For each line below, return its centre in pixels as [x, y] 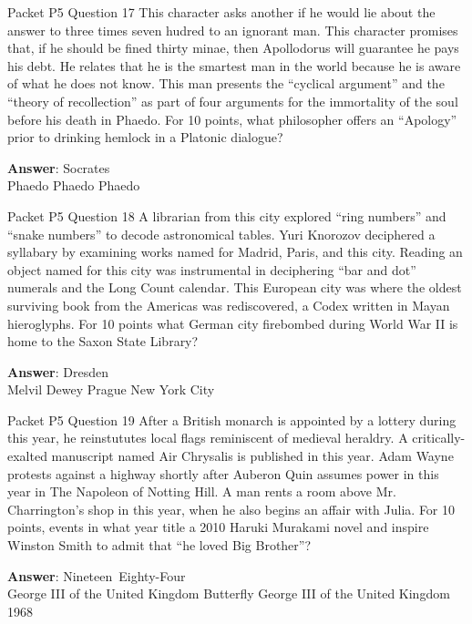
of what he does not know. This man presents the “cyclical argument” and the [226, 83]
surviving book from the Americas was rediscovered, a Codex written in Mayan [229, 305]
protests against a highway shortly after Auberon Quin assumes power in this [223, 473]
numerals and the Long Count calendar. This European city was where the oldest [235, 287]
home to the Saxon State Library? [103, 341]
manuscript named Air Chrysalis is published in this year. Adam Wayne [252, 456]
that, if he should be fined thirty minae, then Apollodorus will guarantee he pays [233, 48]
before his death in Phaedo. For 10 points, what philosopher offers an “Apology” [232, 119]
